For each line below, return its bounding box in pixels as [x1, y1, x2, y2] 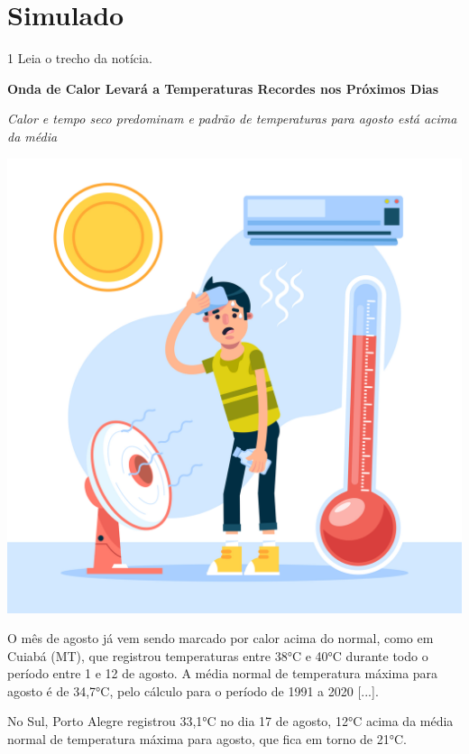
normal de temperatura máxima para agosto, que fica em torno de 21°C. [7, 730, 408, 749]
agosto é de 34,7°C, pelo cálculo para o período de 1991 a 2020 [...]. [7, 681, 379, 700]
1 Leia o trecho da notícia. [7, 49, 152, 68]
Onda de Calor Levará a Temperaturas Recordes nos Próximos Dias [7, 78, 439, 97]
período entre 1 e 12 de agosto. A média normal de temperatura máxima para [7, 664, 438, 683]
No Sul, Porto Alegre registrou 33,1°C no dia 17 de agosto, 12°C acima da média [7, 712, 454, 731]
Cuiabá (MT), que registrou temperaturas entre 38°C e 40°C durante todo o [7, 646, 428, 665]
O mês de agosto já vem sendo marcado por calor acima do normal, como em [7, 629, 434, 648]
